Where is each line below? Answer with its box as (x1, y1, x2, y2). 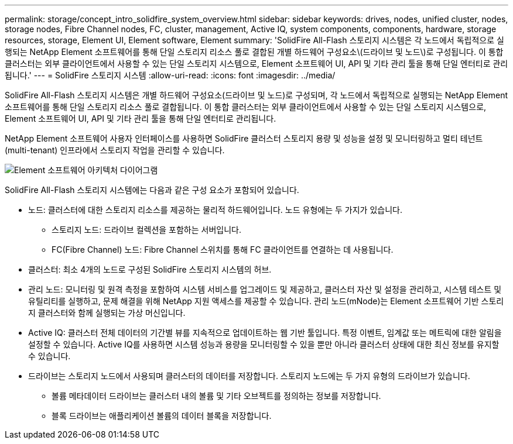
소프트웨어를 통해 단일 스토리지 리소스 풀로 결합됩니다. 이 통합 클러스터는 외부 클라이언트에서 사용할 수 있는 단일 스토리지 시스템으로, (5, 102, 487, 112)
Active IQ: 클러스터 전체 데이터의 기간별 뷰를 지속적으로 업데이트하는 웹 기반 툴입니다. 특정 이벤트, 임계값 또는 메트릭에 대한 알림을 (28, 328, 502, 338)
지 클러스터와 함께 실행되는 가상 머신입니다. (28, 308, 186, 318)
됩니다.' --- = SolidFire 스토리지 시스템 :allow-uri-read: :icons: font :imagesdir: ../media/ (5, 70, 336, 80)
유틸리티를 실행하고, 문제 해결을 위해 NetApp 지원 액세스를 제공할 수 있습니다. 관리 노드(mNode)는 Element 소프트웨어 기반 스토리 (28, 296, 504, 306)
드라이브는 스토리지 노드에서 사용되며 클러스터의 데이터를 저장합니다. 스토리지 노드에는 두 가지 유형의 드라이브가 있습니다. (28, 371, 470, 381)
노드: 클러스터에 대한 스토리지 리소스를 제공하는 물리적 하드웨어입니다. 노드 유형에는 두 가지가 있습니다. (28, 205, 402, 215)
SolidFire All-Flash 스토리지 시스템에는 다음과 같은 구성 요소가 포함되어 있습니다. (5, 185, 299, 195)
